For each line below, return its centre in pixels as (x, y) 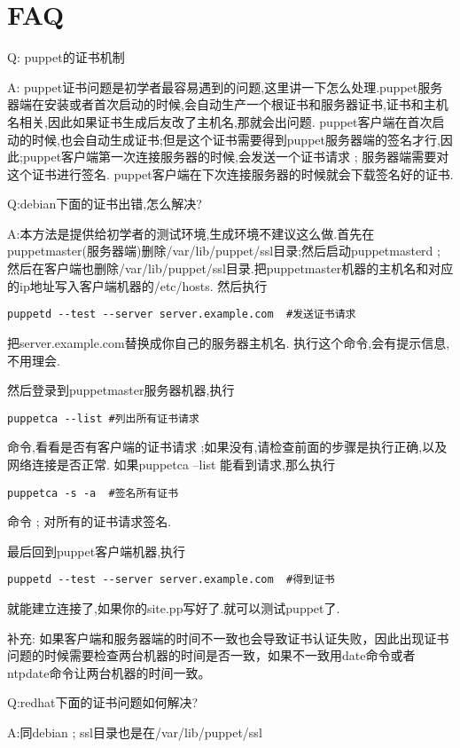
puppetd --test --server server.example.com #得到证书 (171, 580)
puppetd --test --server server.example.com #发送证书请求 (182, 315)
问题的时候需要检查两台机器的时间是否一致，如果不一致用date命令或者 (211, 655)
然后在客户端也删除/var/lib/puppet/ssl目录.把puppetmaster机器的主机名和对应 (230, 268)
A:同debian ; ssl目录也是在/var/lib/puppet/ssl (135, 732)
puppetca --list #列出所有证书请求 (103, 418)
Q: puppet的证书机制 (66, 57)
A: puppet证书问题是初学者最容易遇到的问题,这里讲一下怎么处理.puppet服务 (225, 87)
